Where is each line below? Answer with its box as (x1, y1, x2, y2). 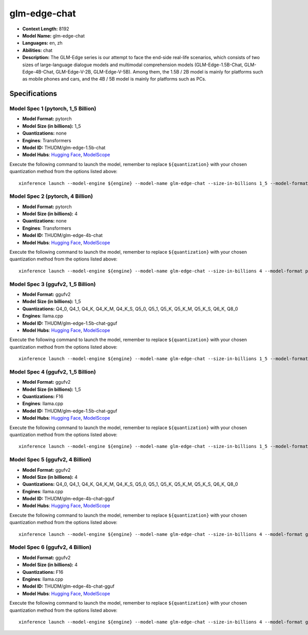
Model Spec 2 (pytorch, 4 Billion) (9, 193, 93, 200)
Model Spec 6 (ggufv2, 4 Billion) (9, 544, 92, 551)
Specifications (9, 89, 57, 98)
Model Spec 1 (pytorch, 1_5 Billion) (9, 105, 97, 113)
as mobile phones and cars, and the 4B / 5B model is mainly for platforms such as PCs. (22, 76, 206, 82)
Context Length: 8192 (22, 26, 69, 32)
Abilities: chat (22, 47, 53, 53)
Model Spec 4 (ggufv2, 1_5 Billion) (9, 368, 96, 375)
